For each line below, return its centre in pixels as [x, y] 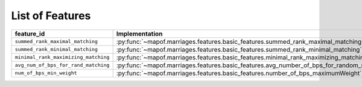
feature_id [30, 34]
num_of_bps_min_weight [46, 73]
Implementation [139, 34]
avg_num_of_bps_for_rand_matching [62, 65]
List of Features [51, 16]
